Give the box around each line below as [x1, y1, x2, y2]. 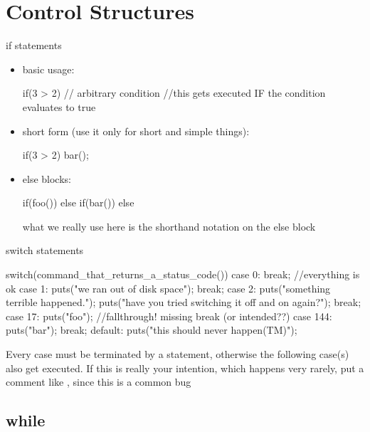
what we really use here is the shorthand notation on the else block [22, 218, 316, 233]
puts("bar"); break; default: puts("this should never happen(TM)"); [6, 322, 297, 337]
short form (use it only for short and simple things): [22, 123, 250, 138]
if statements [6, 38, 62, 53]
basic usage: [22, 61, 75, 76]
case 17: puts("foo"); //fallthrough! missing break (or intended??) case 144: [6, 308, 332, 323]
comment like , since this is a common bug [6, 374, 191, 389]
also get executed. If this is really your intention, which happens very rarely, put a [6, 360, 364, 375]
